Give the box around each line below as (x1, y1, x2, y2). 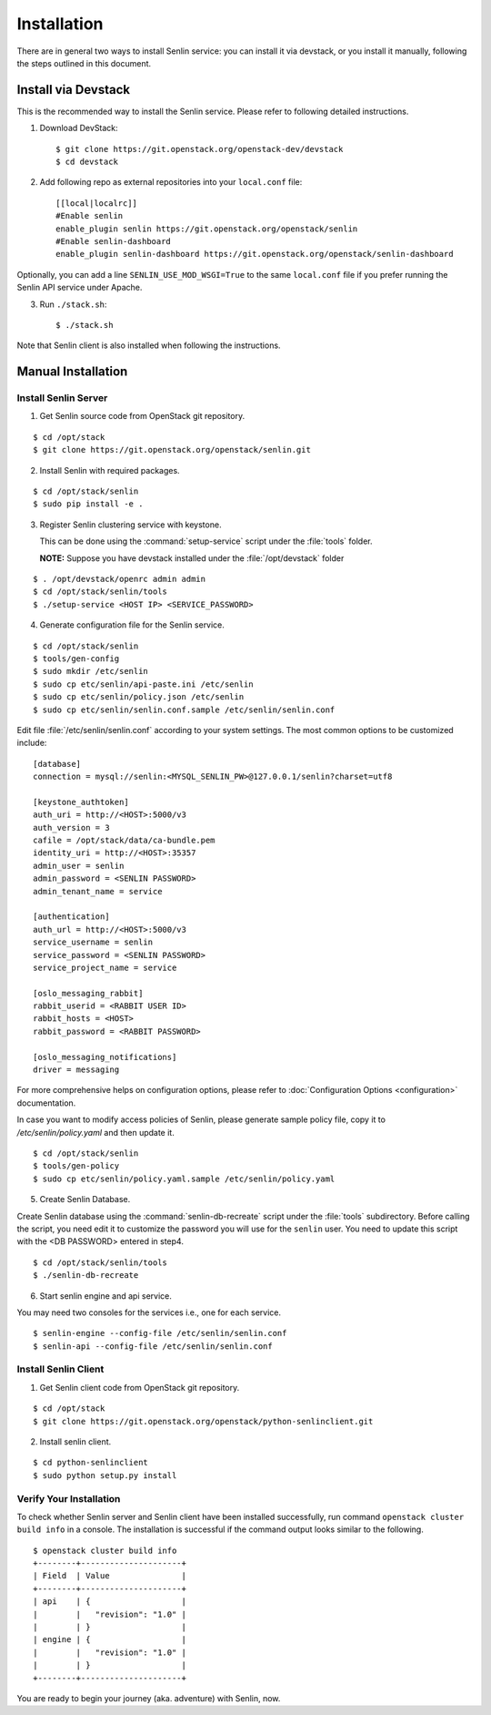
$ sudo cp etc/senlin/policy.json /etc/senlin (33, 692, 245, 702)
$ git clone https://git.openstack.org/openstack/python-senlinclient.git (33, 1416, 374, 1426)
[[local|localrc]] (55, 198, 138, 209)
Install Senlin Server (16, 392, 108, 404)
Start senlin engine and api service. (39, 1290, 172, 1302)
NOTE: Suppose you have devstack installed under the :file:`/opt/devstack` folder (39, 552, 345, 564)
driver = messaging (33, 1065, 120, 1075)
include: (16, 738, 47, 749)
